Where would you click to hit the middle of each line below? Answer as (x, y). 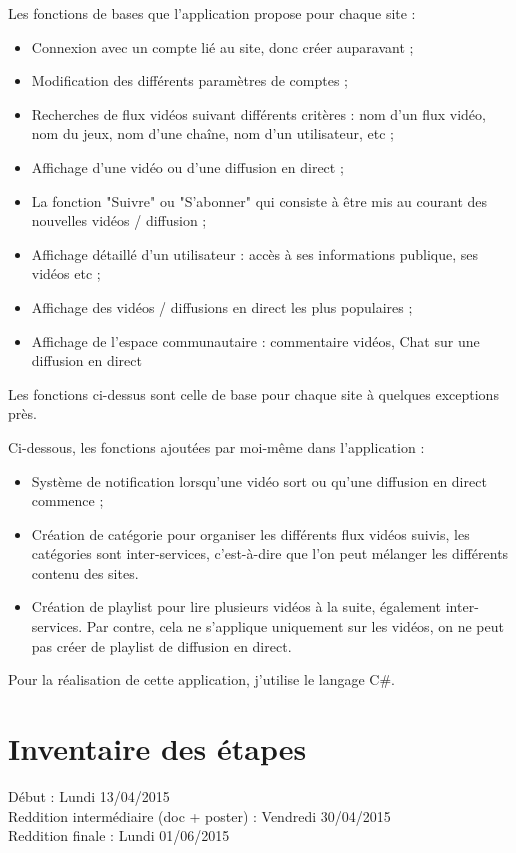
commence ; (67, 500)
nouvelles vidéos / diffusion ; (119, 220)
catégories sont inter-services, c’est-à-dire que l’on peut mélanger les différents (270, 553)
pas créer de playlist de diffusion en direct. (161, 645)
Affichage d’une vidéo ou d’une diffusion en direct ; (187, 166)
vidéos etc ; (66, 273)
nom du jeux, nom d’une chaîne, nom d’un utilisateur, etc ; (213, 133)
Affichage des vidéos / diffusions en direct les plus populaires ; (222, 306)
